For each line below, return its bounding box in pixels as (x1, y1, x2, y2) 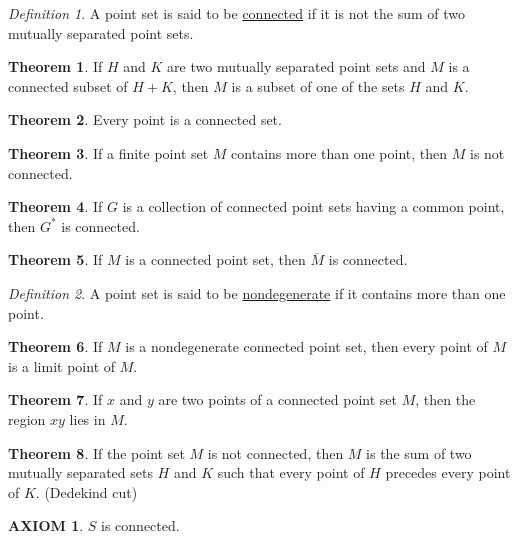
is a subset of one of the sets (231, 75, 405, 96)
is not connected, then (207, 442, 344, 463)
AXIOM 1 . (8, 515, 84, 536)
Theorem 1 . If (8, 56, 103, 77)
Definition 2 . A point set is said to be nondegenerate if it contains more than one (8, 282, 506, 303)
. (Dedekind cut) (35, 481, 138, 502)
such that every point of (217, 462, 365, 483)
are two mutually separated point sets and (167, 56, 426, 77)
